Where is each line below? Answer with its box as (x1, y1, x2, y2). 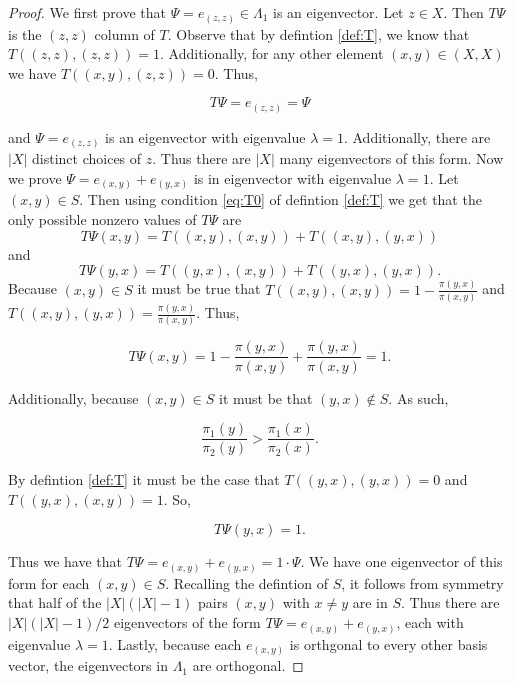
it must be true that (137, 278, 261, 299)
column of (94, 23, 155, 44)
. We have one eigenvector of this (300, 551, 503, 572)
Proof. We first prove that (8, 2, 166, 22)
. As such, (388, 387, 449, 408)
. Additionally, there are (343, 126, 491, 147)
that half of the (8, 592, 102, 613)
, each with (396, 612, 464, 633)
